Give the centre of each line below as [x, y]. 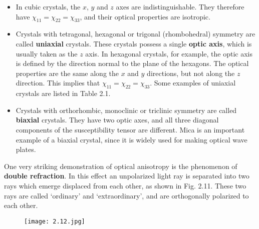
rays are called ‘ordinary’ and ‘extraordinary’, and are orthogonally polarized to [126, 195]
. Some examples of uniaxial [193, 83]
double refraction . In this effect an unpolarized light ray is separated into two [127, 176]
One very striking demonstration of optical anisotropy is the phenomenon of [121, 166]
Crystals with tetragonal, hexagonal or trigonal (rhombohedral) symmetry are [136, 34]
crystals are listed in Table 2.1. [63, 93]
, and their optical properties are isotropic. [145, 16]
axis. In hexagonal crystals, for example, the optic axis [169, 53]
